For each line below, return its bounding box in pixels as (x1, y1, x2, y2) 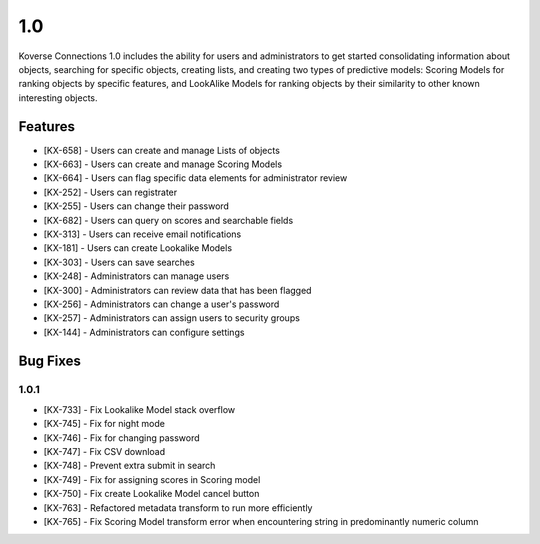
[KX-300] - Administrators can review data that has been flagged (43, 284, 312, 296)
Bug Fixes (18, 352, 82, 369)
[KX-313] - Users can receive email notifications (43, 228, 242, 240)
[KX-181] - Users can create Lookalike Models (43, 242, 233, 254)
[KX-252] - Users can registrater (43, 186, 178, 198)
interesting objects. (18, 91, 99, 104)
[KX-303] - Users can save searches (43, 256, 195, 268)
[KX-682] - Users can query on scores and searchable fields (43, 214, 294, 226)
